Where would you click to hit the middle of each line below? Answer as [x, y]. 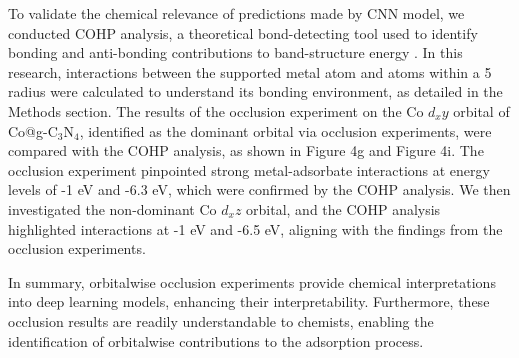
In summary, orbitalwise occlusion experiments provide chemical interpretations [252, 281]
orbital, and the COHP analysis [343, 208]
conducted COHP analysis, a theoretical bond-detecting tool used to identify [243, 32]
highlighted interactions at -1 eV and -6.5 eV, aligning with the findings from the [255, 228]
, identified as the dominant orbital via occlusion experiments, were [285, 130]
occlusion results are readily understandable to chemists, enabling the [221, 320]
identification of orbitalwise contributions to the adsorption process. [216, 340]
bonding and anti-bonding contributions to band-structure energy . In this [235, 52]
